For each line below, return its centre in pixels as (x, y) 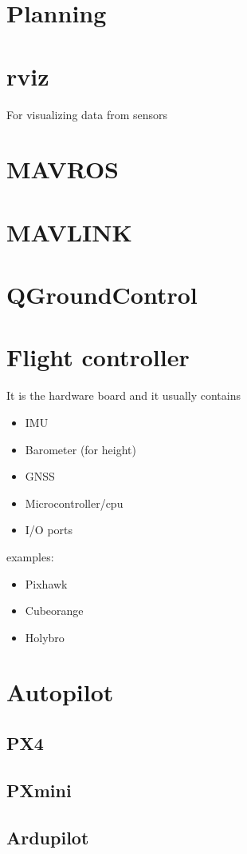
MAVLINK (69, 231)
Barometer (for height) (80, 449)
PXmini (39, 790)
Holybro (45, 637)
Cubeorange (54, 611)
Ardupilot (48, 837)
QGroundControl (102, 295)
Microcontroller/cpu (74, 503)
